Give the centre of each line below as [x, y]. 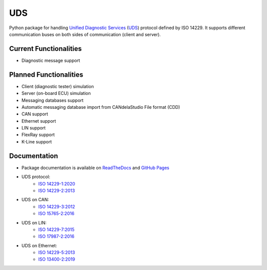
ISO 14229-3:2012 [57, 206]
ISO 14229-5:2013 [57, 253]
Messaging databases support [52, 100]
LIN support [34, 128]
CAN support [35, 114]
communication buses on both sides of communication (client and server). [85, 34]
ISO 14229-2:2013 [57, 190]
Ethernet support [39, 121]
